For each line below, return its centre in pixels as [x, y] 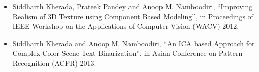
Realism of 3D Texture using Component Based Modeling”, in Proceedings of [133, 16]
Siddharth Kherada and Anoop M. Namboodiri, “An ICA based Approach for [134, 43]
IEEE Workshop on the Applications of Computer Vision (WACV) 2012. [126, 26]
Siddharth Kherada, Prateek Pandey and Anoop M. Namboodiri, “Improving [133, 6]
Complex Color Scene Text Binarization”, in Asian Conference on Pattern [127, 53]
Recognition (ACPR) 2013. [54, 63]
